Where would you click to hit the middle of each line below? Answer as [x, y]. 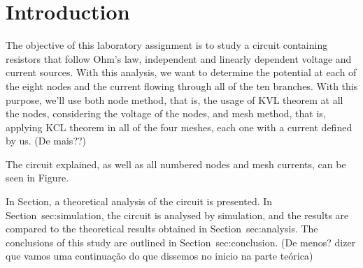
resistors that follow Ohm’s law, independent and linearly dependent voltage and [179, 58]
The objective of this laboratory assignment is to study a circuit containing [167, 45]
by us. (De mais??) [46, 141]
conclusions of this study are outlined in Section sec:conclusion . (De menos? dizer [181, 242]
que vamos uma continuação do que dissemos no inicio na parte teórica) [159, 256]
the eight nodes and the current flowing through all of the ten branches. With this [182, 85]
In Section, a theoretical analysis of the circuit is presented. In [139, 201]
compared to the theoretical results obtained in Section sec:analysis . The [162, 229]
